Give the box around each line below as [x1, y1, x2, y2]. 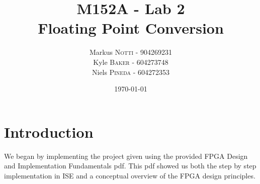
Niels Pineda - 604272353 [92, 66, 169, 77]
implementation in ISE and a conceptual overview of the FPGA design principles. [4, 170, 255, 180]
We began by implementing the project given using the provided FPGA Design [4, 150, 248, 161]
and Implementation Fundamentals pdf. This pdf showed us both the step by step [4, 160, 256, 171]
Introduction [4, 121, 94, 142]
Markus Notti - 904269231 [89, 47, 172, 57]
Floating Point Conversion [38, 18, 224, 38]
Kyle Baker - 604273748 [93, 56, 168, 67]
